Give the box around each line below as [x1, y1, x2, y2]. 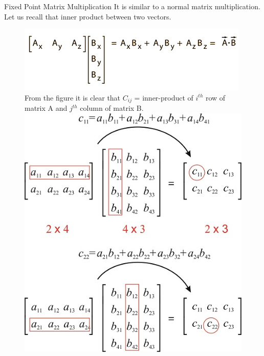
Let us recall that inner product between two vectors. [4, 11, 171, 22]
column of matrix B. [80, 103, 144, 113]
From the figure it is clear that [25, 92, 121, 103]
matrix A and [25, 103, 68, 113]
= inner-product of [134, 92, 193, 103]
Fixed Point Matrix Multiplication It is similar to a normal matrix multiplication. [4, 1, 260, 11]
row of [205, 92, 226, 103]
